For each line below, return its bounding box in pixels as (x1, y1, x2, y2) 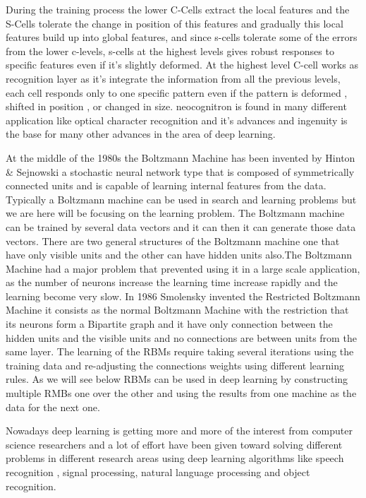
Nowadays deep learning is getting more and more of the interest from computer (6, 423, 353, 438)
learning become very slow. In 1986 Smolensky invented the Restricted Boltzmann (6, 288, 360, 303)
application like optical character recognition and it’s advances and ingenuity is (6, 112, 348, 127)
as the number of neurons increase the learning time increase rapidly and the (6, 275, 338, 290)
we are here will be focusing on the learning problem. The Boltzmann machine (6, 206, 345, 220)
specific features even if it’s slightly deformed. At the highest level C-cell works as (6, 57, 358, 72)
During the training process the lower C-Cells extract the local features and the (6, 2, 350, 16)
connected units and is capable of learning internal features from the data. (6, 178, 327, 193)
